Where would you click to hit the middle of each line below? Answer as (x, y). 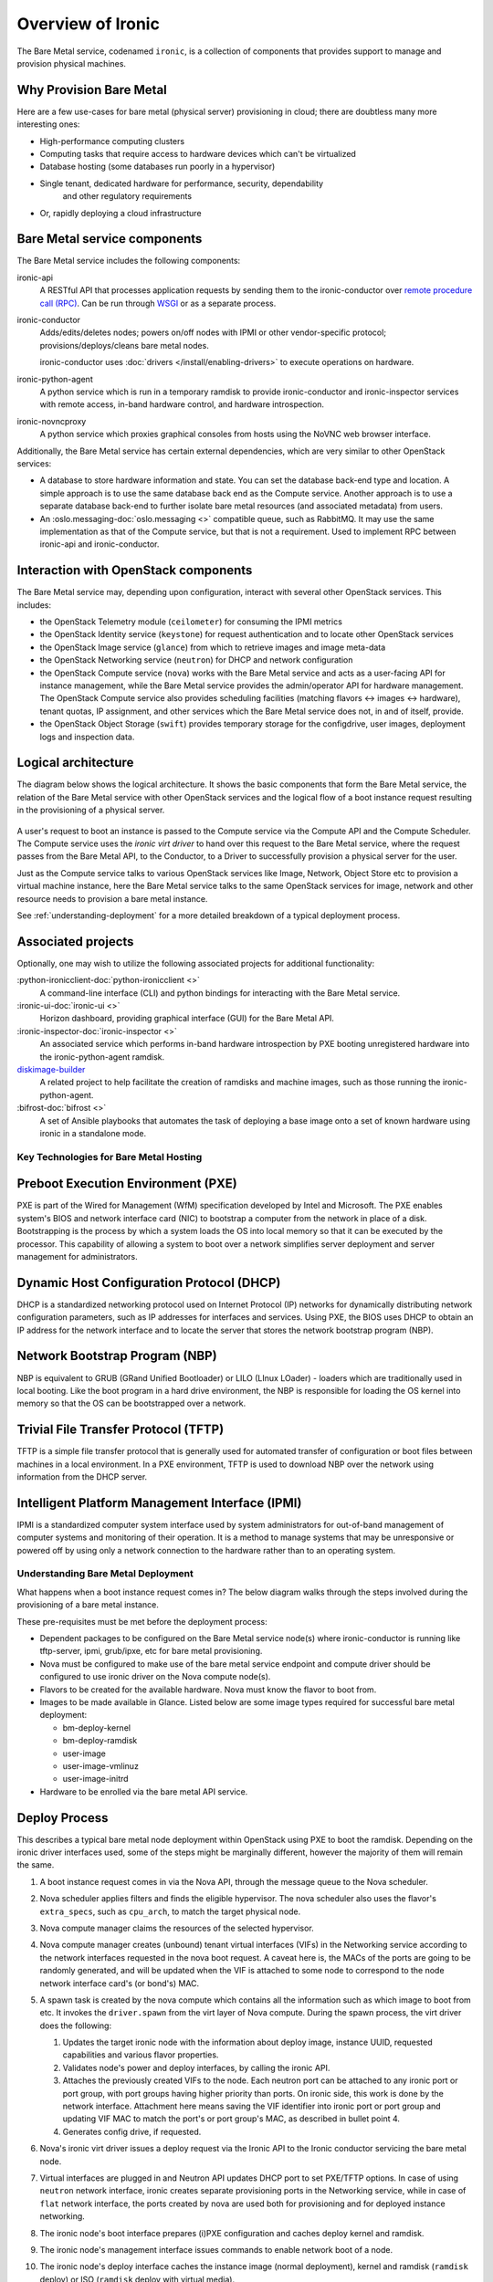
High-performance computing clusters (112, 141)
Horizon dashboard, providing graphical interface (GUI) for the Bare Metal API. (187, 1019)
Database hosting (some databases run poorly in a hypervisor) (157, 167)
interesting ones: (48, 124)
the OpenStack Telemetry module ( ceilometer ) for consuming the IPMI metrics (191, 622)
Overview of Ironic (88, 24)
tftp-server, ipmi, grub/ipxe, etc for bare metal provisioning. (151, 1651)
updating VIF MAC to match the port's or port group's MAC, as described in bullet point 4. (231, 2119)
